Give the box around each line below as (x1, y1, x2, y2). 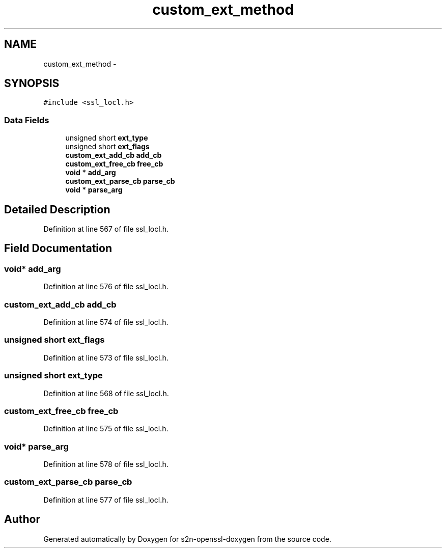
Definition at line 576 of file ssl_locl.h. (43, 282, 169, 291)
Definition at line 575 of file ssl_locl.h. (43, 424, 169, 433)
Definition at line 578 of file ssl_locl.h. (43, 460, 169, 468)
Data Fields (4, 115, 49, 125)
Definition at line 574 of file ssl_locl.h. (43, 318, 169, 326)
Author (4, 513, 40, 526)
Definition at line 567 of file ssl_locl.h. (43, 225, 169, 234)
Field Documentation (4, 242, 112, 255)
